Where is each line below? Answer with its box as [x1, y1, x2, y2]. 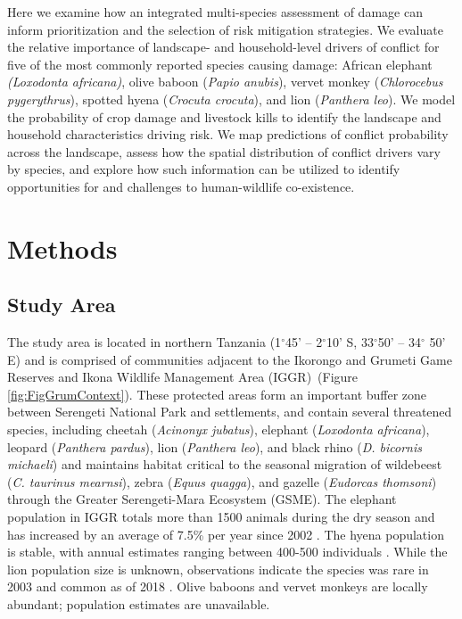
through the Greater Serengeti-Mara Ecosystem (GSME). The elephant [7, 490, 397, 508]
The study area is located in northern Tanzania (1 [7, 333, 282, 351]
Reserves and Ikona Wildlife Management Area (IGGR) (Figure [7, 367, 359, 386]
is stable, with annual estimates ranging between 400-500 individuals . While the [7, 542, 448, 561]
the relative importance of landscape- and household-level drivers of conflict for [7, 37, 440, 56]
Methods [7, 229, 118, 266]
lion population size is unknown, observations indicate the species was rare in [7, 559, 429, 578]
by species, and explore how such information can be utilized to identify [7, 160, 400, 178]
